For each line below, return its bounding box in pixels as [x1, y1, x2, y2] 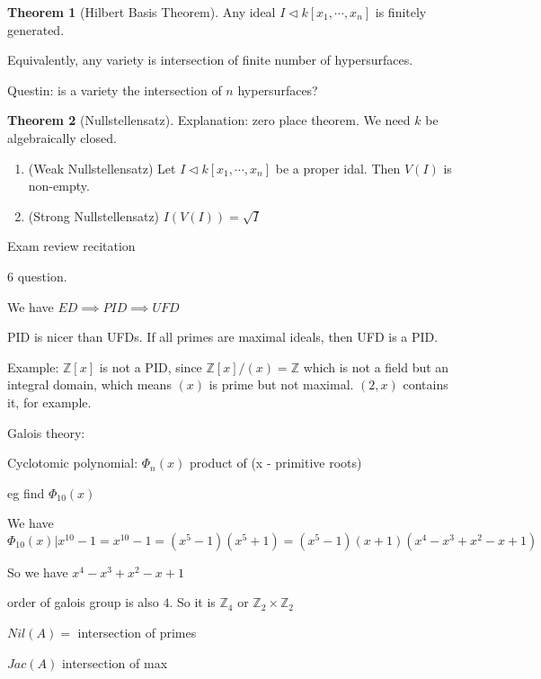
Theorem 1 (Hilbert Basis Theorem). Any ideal [7, 3, 276, 21]
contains [403, 375, 448, 394]
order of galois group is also [7, 593, 159, 612]
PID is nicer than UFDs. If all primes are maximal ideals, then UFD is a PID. [7, 327, 439, 346]
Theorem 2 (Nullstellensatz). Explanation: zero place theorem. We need [7, 111, 411, 130]
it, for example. [7, 392, 92, 411]
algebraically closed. [7, 128, 117, 147]
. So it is [169, 593, 216, 612]
